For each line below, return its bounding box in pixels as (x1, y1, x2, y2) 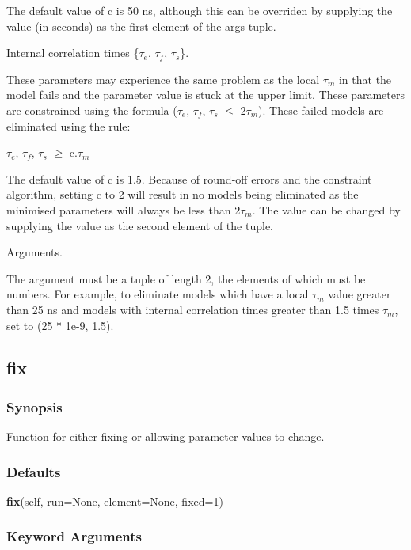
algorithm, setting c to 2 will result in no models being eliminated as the (6, 186, 359, 203)
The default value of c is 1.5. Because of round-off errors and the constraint (6, 170, 372, 187)
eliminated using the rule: (6, 117, 131, 134)
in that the (338, 70, 392, 87)
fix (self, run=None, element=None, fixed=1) (6, 492, 223, 509)
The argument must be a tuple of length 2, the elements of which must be (6, 270, 366, 286)
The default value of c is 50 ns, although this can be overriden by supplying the (6, 2, 393, 18)
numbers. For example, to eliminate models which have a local (6, 286, 309, 302)
